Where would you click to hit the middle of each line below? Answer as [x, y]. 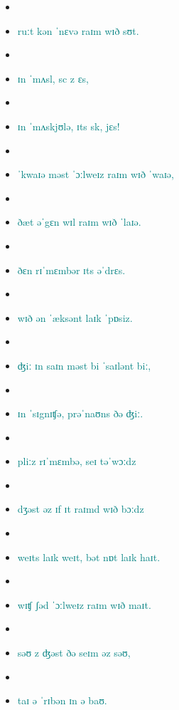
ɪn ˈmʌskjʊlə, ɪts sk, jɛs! [69, 126]
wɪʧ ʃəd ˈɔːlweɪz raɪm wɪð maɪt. [84, 604]
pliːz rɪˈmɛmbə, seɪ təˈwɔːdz [77, 461]
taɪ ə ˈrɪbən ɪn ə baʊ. [62, 700]
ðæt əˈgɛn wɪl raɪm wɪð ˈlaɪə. [79, 222]
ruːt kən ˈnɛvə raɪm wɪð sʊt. [78, 30]
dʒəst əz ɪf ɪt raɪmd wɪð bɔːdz [81, 509]
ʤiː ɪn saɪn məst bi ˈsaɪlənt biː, [84, 365]
